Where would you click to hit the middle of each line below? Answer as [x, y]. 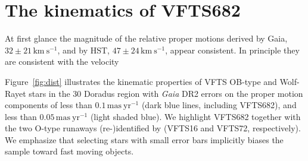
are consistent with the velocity [62, 61]
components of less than [49, 105]
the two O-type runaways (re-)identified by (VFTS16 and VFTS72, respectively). [153, 128]
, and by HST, [83, 50]
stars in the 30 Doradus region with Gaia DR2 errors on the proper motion [166, 93]
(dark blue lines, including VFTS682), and [219, 105]
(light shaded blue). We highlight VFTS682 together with [195, 116]
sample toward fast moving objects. [69, 151]
